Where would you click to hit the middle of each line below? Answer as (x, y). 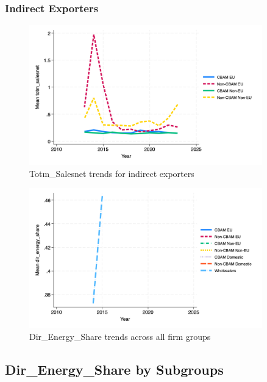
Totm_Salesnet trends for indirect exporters (112, 173)
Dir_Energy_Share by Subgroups (114, 369)
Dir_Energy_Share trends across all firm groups (120, 336)
